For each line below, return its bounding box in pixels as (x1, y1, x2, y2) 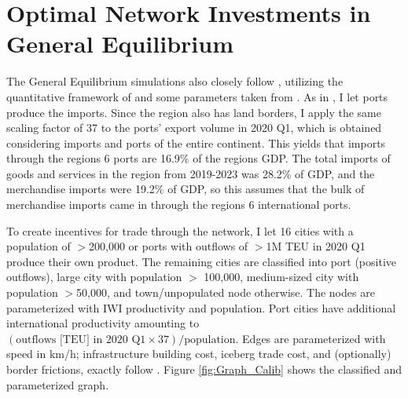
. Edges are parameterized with (235, 330, 386, 346)
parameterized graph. (6, 376, 109, 393)
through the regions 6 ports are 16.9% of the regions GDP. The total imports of (6, 150, 391, 166)
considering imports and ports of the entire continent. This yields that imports (6, 134, 386, 151)
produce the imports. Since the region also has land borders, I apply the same (6, 104, 381, 120)
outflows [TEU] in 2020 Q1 (16, 334, 146, 345)
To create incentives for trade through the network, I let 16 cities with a (6, 222, 354, 239)
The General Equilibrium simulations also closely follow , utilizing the (6, 73, 344, 89)
